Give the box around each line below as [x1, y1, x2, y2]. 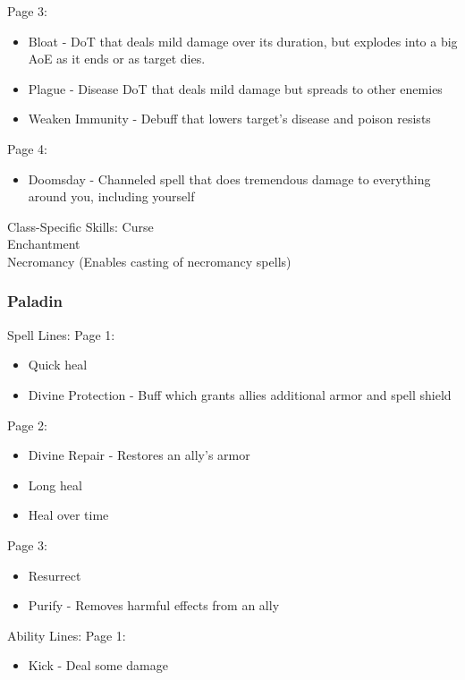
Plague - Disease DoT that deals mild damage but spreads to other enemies [28, 79, 443, 98]
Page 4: [7, 139, 47, 157]
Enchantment [7, 234, 80, 253]
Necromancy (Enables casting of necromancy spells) [7, 251, 292, 270]
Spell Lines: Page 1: [7, 325, 115, 344]
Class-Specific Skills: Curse [7, 217, 154, 235]
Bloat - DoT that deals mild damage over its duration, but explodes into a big [28, 31, 458, 50]
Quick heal [28, 355, 88, 374]
